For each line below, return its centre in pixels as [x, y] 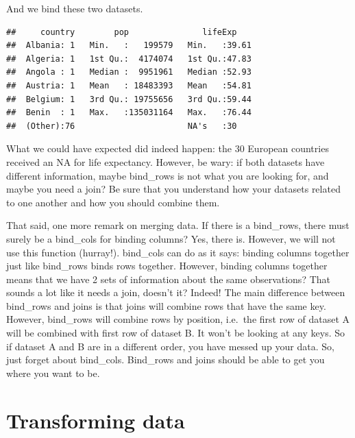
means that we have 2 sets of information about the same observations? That [168, 279]
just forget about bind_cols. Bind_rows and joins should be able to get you [166, 360]
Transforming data [96, 420]
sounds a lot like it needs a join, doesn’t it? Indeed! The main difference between [176, 292]
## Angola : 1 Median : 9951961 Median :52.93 [129, 72]
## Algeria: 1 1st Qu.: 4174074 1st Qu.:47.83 [129, 59]
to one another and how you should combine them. [113, 202]
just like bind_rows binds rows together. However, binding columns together [167, 266]
